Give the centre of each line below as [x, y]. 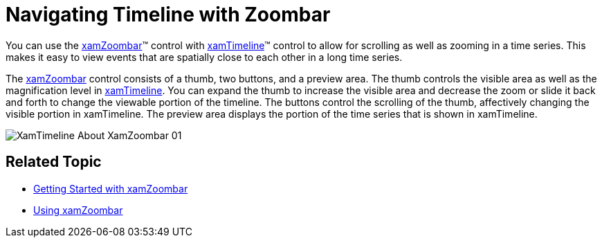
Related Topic [54, 162]
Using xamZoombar [78, 210]
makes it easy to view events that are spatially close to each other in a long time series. [204, 57]
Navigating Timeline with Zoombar [168, 15]
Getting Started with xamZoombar [111, 188]
